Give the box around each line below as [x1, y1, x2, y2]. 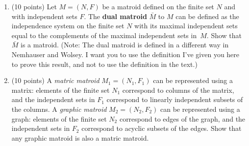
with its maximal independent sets [134, 21, 238, 31]
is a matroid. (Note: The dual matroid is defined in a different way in [21, 40, 229, 50]
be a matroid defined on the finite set [102, 1, 214, 11]
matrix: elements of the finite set [11, 84, 110, 95]
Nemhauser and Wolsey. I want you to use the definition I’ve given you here [11, 49, 240, 59]
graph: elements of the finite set [11, 113, 107, 124]
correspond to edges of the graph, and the [119, 113, 246, 124]
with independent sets [11, 11, 77, 21]
